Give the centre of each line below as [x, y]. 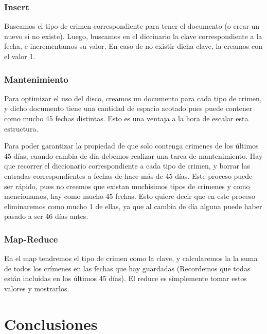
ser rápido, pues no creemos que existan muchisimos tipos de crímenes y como [127, 186]
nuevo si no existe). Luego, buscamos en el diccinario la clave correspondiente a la [133, 36]
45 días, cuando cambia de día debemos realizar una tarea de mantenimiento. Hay [133, 155]
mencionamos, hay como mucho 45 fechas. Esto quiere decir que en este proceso [130, 196]
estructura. [21, 128]
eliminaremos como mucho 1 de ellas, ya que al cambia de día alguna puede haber [133, 206]
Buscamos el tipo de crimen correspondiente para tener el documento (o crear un [132, 26]
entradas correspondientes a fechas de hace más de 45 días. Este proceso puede [128, 175]
